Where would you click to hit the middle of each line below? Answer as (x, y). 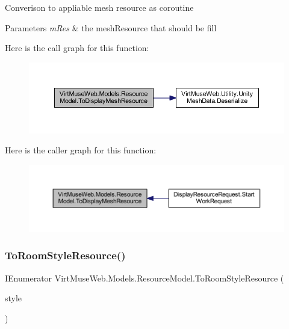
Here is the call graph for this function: (77, 48)
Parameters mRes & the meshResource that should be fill (111, 27)
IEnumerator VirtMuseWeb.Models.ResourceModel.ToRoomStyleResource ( (144, 278)
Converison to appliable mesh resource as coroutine (99, 7)
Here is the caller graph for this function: (81, 150)
